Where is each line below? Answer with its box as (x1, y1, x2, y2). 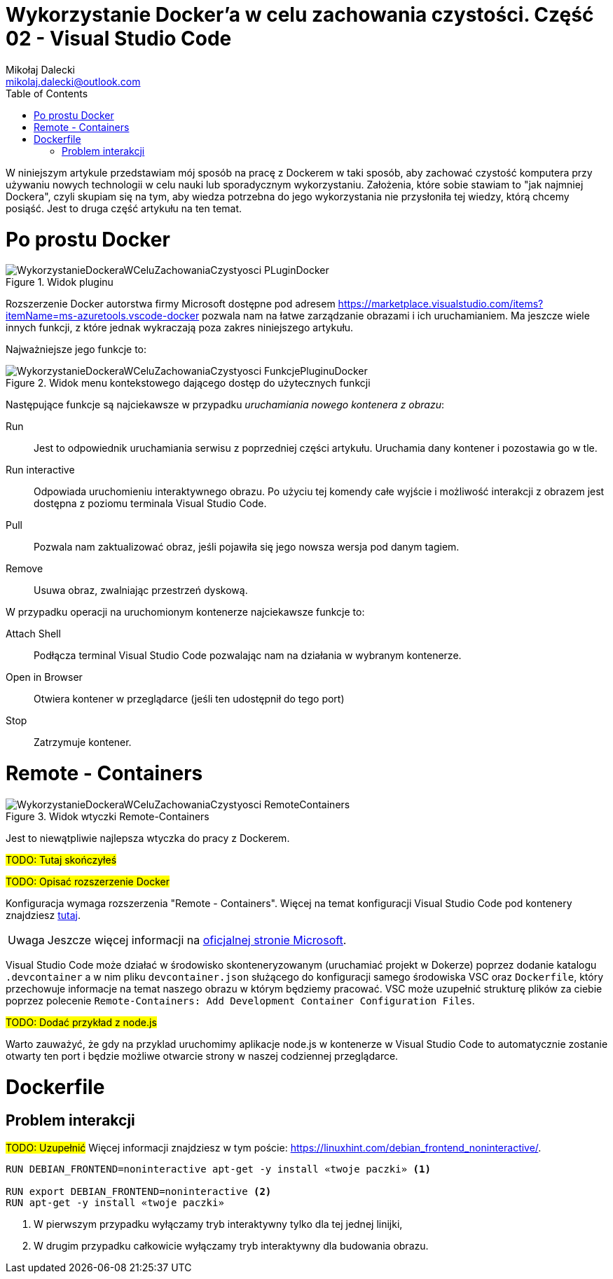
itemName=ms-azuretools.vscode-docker (6, 310, 200, 322)
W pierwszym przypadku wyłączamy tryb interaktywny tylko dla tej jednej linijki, (34, 1217, 403, 1230)
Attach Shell (6, 628, 61, 640)
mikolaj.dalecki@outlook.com (6, 75, 141, 88)
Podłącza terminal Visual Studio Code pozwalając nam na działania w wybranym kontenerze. (34, 649, 462, 662)
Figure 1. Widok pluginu (6, 276, 113, 289)
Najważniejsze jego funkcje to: (6, 343, 147, 356)
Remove (6, 562, 43, 575)
